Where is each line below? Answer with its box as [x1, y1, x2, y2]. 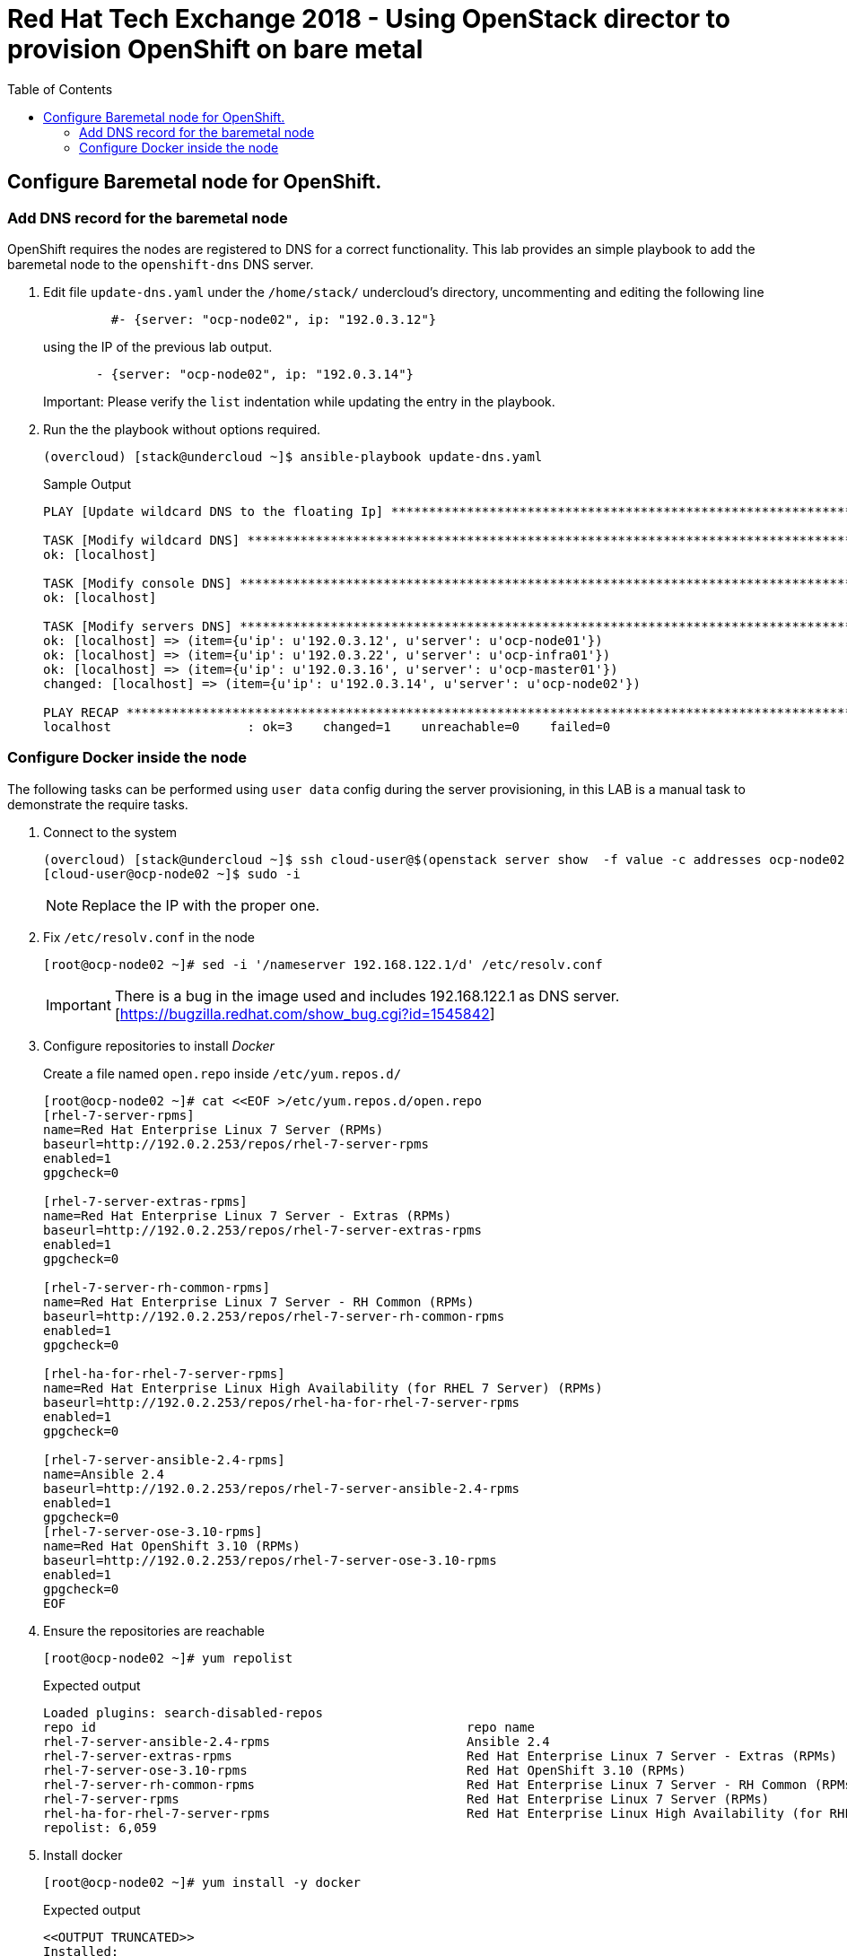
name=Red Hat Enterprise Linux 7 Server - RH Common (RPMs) [43, 1294, 475, 1309]
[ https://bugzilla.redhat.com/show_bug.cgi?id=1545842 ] [114, 1004, 495, 1023]
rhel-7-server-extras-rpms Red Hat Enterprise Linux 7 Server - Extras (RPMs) [43, 1748, 838, 1763]
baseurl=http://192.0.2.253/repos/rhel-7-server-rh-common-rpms [43, 1308, 505, 1323]
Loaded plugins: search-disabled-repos [43, 1705, 323, 1720]
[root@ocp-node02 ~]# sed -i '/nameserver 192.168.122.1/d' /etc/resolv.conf [43, 956, 603, 972]
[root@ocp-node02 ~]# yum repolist [43, 1650, 293, 1665]
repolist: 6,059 [43, 1820, 157, 1835]
